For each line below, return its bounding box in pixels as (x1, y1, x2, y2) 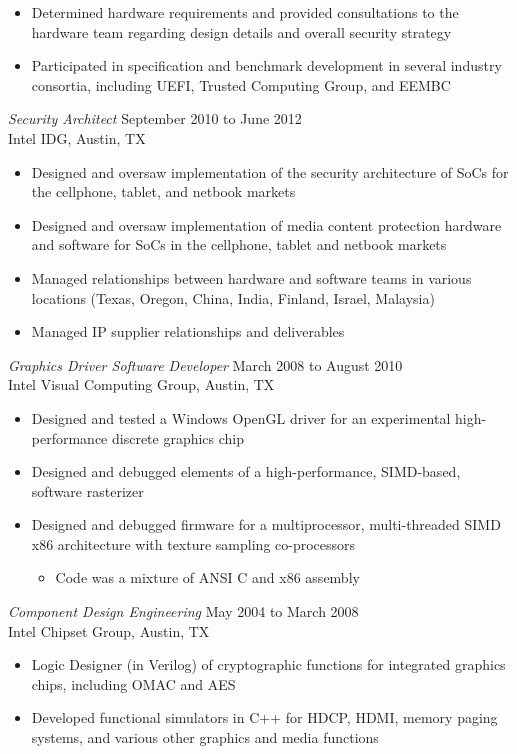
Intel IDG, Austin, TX (8, 127, 146, 148)
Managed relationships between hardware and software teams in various (31, 267, 472, 288)
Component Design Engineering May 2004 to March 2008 (8, 601, 359, 622)
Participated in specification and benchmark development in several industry (31, 55, 502, 76)
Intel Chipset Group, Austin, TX (8, 620, 210, 641)
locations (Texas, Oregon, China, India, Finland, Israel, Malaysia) (31, 287, 435, 308)
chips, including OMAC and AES (31, 673, 236, 694)
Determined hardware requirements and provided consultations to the (31, 2, 459, 22)
